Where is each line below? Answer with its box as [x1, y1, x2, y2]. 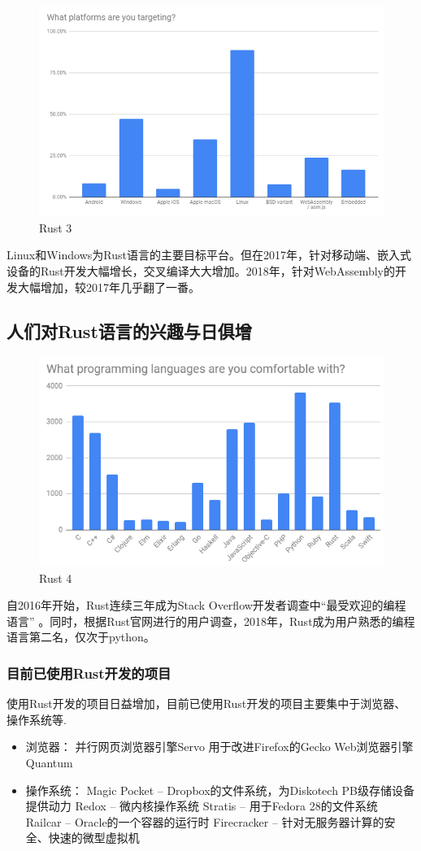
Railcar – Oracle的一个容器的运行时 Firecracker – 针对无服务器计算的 [25, 813, 384, 830]
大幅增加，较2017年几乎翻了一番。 [17, 278, 200, 295]
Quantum [25, 753, 73, 771]
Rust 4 [39, 569, 72, 586]
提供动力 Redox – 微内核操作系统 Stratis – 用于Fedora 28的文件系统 [25, 797, 378, 814]
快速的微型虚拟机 [48, 829, 140, 846]
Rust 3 [39, 219, 72, 236]
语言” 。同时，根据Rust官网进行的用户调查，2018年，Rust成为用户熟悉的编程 [7, 612, 415, 629]
